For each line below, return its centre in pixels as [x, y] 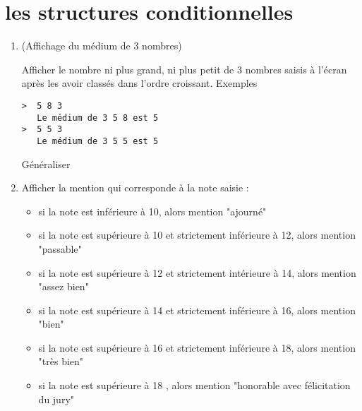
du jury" [56, 399]
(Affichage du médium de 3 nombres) [102, 46]
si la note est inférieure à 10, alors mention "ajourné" [152, 211]
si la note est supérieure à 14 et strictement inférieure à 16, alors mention [197, 310]
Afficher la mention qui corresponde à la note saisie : [135, 187]
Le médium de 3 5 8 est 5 [98, 118]
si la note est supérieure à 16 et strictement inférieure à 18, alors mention [197, 347]
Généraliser [46, 163]
